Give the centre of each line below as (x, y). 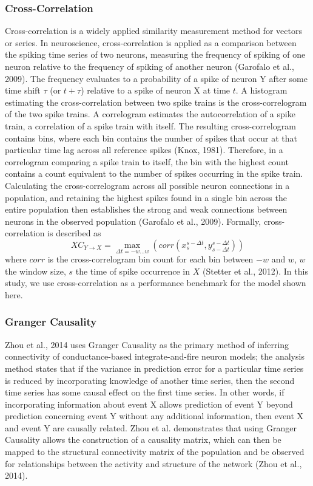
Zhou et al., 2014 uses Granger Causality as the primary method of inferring (147, 344)
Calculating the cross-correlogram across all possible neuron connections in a (147, 185)
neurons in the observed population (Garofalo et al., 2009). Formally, (133, 221)
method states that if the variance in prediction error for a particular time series (154, 368)
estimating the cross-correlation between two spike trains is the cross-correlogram (156, 102)
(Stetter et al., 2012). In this (255, 271)
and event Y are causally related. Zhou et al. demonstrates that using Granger (151, 427)
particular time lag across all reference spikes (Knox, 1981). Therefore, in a (144, 150)
